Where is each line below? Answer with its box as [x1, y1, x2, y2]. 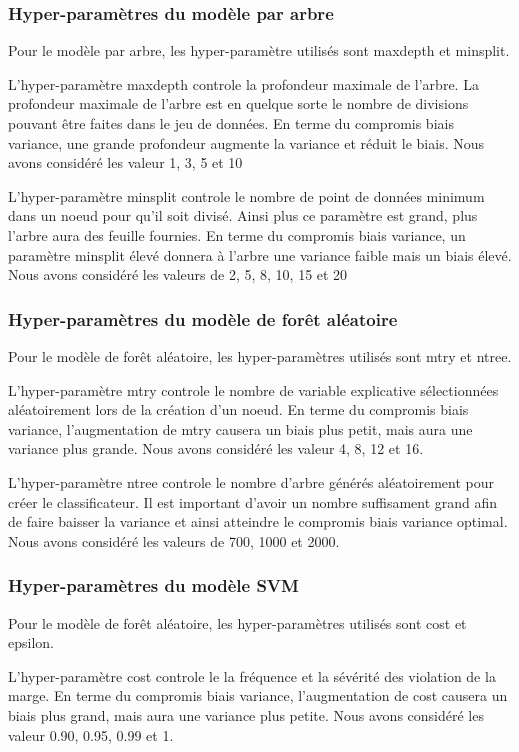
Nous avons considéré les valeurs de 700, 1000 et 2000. [8, 530, 340, 551]
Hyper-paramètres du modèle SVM [8, 573, 299, 598]
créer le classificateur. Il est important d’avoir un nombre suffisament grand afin [8, 491, 498, 512]
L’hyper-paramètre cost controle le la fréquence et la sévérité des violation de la [8, 665, 496, 686]
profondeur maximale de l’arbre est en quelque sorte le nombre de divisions [8, 93, 469, 114]
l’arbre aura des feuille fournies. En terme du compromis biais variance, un [8, 224, 466, 245]
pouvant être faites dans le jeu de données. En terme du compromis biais [8, 113, 454, 133]
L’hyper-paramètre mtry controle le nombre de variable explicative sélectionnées [8, 379, 499, 400]
